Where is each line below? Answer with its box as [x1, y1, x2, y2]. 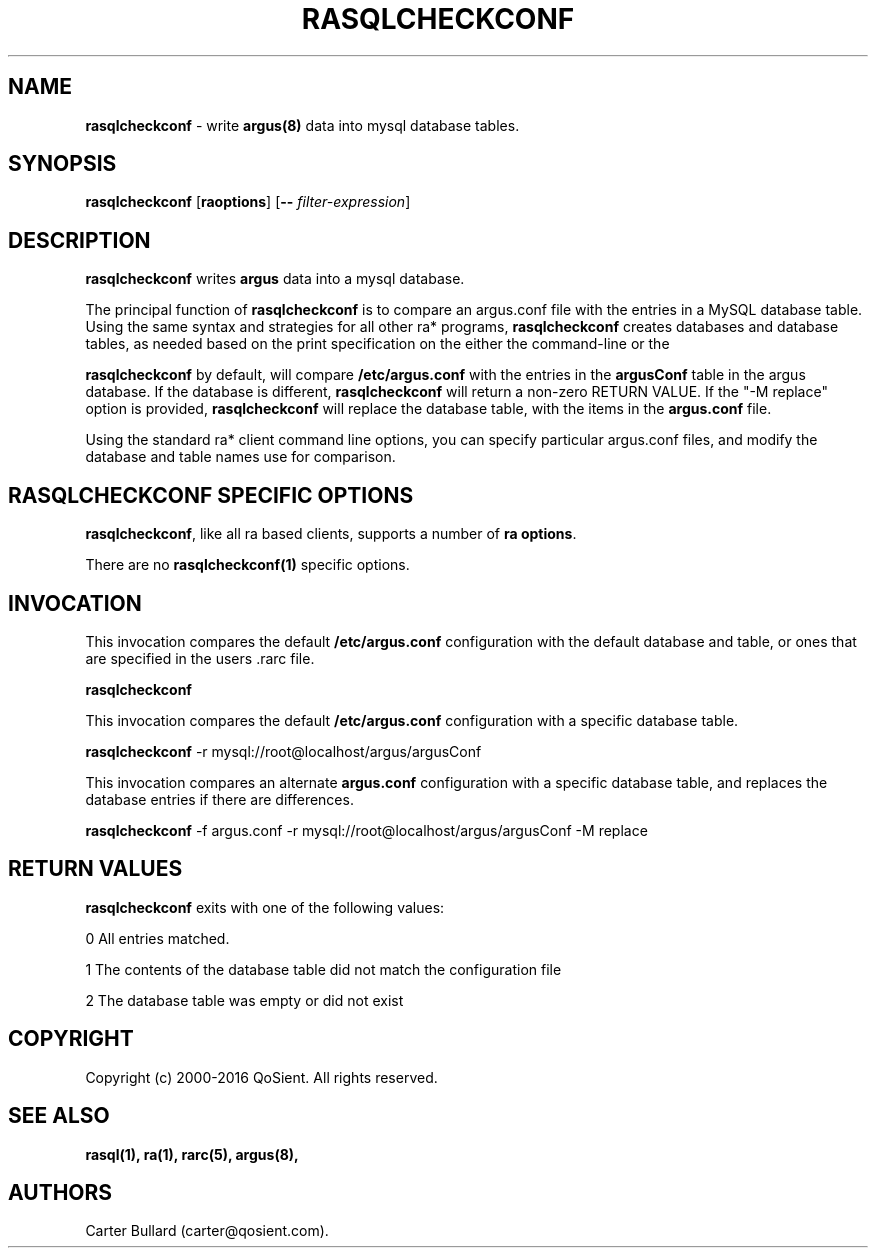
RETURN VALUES [8, 856, 183, 882]
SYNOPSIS [8, 151, 117, 177]
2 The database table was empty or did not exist [85, 991, 404, 1009]
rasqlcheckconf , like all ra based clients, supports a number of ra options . [85, 525, 577, 543]
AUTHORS [8, 1179, 113, 1205]
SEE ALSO [8, 1103, 110, 1129]
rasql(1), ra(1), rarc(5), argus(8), [85, 1145, 299, 1163]
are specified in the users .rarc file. [85, 649, 315, 667]
